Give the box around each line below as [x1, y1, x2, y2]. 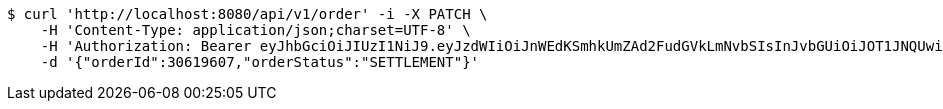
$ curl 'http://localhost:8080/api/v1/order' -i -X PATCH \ [7, 6, 488, 22]
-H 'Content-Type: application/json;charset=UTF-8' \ [40, 22, 471, 38]
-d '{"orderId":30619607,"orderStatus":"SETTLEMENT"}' [40, 54, 480, 70]
